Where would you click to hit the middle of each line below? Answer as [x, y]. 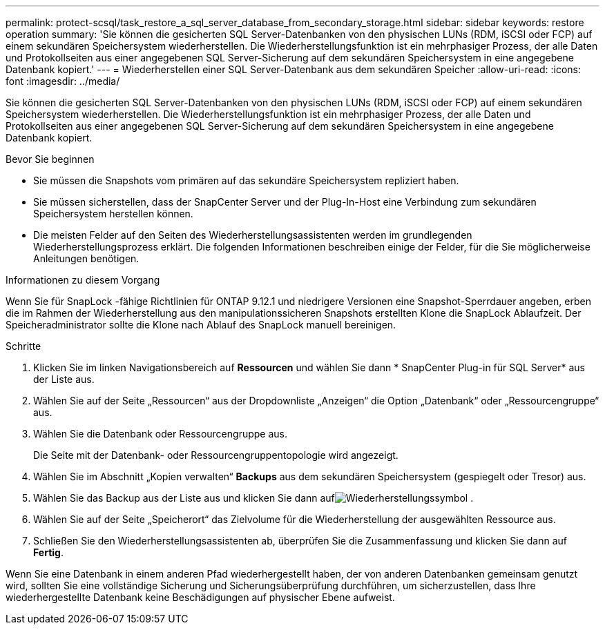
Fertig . [48, 552]
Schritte [23, 346]
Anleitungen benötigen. [86, 258]
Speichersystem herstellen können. [113, 214]
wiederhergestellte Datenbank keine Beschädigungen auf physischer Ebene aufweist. [200, 597]
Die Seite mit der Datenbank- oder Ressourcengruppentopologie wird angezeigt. [216, 455]
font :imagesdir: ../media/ [63, 81]
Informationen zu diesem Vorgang [83, 280]
